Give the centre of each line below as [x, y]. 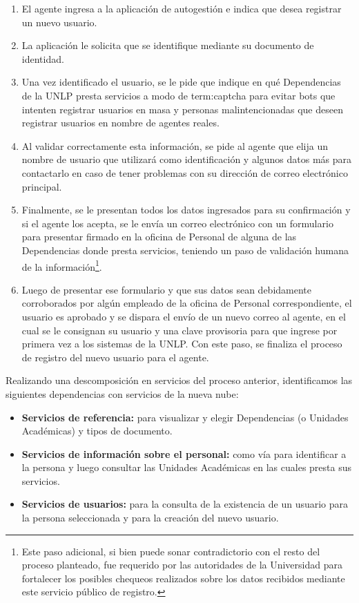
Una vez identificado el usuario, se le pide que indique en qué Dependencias [181, 82]
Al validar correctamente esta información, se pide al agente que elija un [175, 145]
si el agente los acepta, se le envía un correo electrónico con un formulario [177, 223]
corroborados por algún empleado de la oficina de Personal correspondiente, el [187, 303]
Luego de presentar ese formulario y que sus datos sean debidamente [167, 289]
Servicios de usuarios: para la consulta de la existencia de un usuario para [185, 504]
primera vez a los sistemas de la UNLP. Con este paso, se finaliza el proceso [182, 344]
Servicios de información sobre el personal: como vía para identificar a [184, 453]
